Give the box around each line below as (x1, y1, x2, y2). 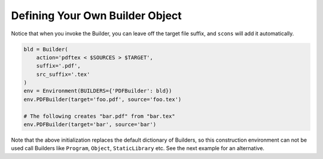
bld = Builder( (23, 45, 68, 53)
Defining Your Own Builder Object (11, 9, 182, 22)
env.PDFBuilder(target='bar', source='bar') (23, 121, 157, 128)
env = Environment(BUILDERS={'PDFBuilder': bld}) (23, 87, 172, 94)
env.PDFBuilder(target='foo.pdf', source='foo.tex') (23, 96, 182, 103)
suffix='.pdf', (36, 63, 81, 69)
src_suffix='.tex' (36, 71, 90, 78)
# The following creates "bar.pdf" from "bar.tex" (23, 112, 176, 120)
